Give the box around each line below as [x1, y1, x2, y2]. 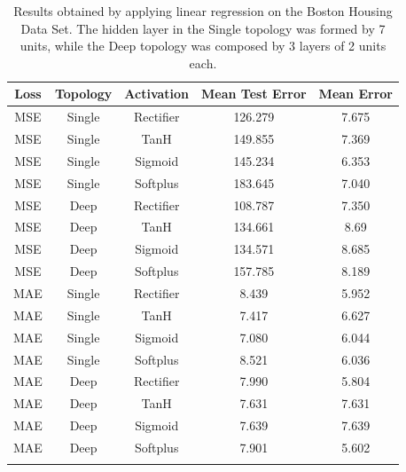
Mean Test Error [201, 84, 307, 103]
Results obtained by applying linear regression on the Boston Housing [13, 2, 393, 20]
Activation [124, 84, 190, 103]
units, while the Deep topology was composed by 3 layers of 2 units [20, 36, 386, 55]
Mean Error [318, 84, 393, 103]
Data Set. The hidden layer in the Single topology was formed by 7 [20, 19, 386, 37]
